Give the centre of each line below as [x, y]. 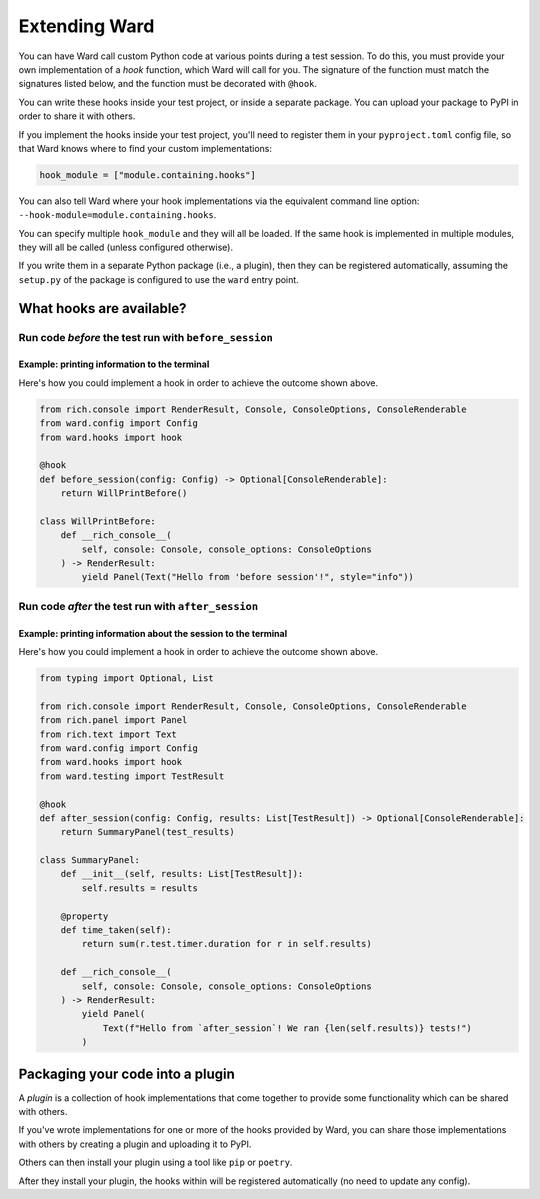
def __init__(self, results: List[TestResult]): [182, 874]
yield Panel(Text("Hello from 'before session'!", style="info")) [248, 577]
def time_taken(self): [116, 930]
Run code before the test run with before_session [146, 337]
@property [84, 916]
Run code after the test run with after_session [138, 606]
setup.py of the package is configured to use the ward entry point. [158, 279]
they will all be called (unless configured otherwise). [126, 247]
